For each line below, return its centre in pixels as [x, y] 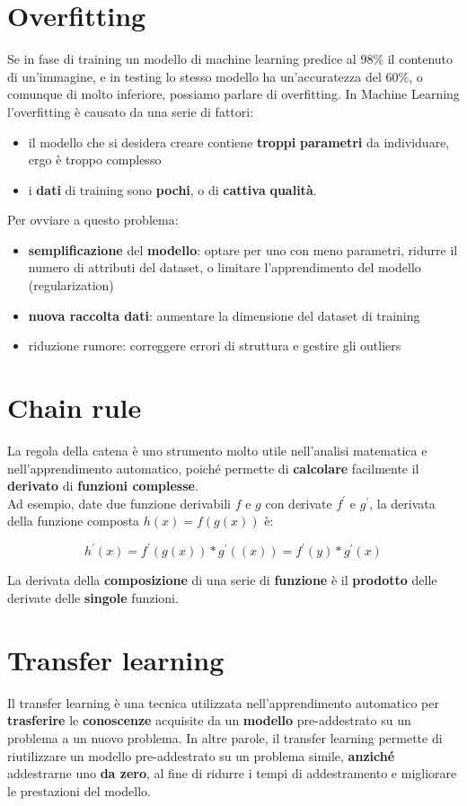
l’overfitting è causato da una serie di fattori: [131, 111]
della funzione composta [74, 521]
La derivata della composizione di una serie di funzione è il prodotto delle [222, 580]
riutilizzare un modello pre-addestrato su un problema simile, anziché [201, 755]
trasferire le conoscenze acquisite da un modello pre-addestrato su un [209, 720]
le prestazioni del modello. [79, 790]
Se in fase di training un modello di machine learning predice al [182, 59]
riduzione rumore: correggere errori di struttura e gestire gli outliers [215, 345]
